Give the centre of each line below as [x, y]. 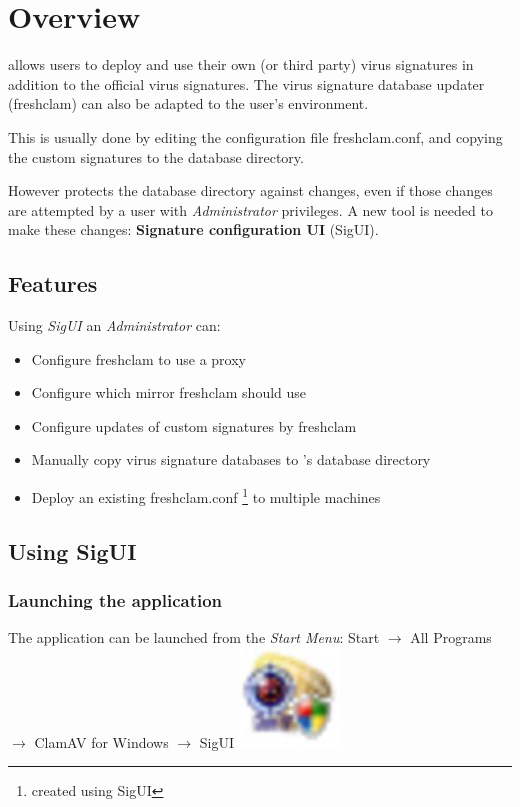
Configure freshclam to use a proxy [138, 358]
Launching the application [115, 600]
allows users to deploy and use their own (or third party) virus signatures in [241, 64]
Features [53, 283]
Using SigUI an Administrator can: [114, 325]
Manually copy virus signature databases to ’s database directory [231, 459]
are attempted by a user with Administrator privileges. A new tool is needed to [250, 209]
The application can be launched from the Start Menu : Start [194, 637]
